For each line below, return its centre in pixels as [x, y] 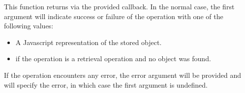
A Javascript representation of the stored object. [89, 42]
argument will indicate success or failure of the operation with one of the [114, 16]
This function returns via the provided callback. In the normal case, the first [119, 6]
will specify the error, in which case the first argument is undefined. [106, 84]
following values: [29, 26]
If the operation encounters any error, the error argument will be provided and [122, 75]
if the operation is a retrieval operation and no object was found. [113, 58]
